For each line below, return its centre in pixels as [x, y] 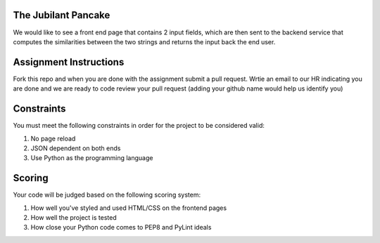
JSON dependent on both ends [76, 148]
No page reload [53, 138]
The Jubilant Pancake [62, 15]
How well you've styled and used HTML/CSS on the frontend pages [129, 208]
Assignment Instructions [69, 62]
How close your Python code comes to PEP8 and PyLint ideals [121, 228]
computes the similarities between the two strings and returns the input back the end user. [144, 41]
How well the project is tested [74, 217]
